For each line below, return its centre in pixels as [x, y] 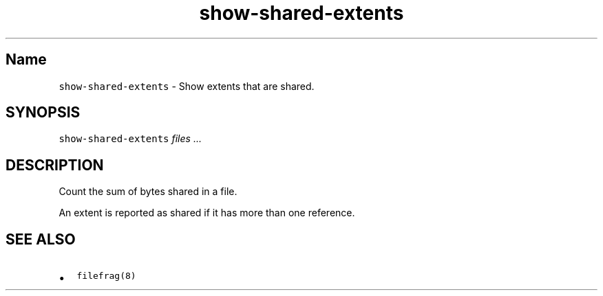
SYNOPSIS [43, 113]
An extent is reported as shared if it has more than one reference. [207, 213]
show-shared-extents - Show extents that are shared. [187, 86]
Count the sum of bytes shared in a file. [148, 192]
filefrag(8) [106, 276]
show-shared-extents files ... [130, 139]
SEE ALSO [41, 239]
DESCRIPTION [55, 165]
